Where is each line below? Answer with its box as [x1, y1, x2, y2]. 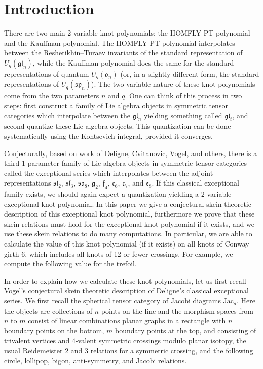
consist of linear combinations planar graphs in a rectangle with [28, 315, 226, 326]
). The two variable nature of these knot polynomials [91, 79, 255, 89]
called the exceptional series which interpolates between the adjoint [4, 167, 213, 178]
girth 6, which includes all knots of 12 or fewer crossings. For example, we [4, 248, 233, 259]
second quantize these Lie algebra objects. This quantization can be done [4, 120, 231, 131]
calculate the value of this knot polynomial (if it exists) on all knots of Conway [4, 238, 249, 249]
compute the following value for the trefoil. [4, 258, 137, 269]
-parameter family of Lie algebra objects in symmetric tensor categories [25, 158, 247, 168]
